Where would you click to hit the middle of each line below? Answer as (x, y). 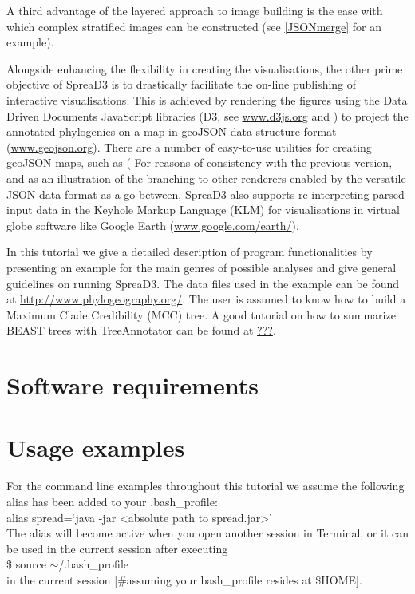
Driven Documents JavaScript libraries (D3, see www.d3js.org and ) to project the (207, 115)
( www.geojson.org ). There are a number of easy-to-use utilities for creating (189, 147)
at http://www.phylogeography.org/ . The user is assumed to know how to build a (206, 299)
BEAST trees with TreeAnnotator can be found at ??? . (141, 330)
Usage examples (96, 447)
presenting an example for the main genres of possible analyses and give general (202, 267)
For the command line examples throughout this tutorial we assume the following (206, 486)
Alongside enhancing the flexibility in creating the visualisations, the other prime (205, 68)
